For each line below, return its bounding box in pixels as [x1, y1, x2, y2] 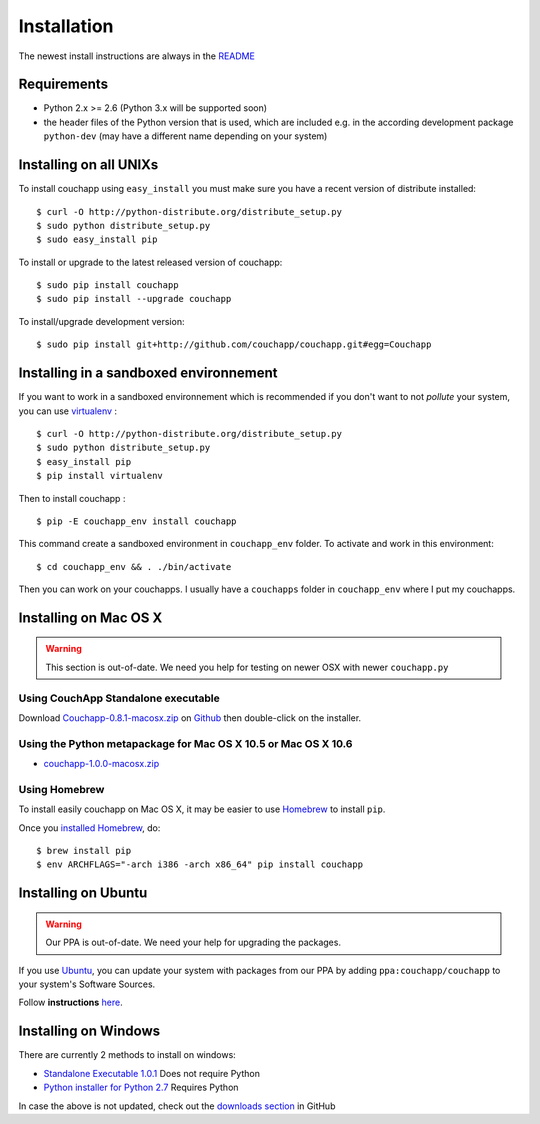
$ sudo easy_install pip [36, 234, 158, 245]
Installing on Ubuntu [18, 885, 148, 902]
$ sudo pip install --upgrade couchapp [36, 293, 232, 305]
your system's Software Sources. [18, 978, 156, 990]
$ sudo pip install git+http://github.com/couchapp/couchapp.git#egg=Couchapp [36, 339, 432, 350]
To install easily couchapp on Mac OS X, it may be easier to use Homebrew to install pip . [18, 803, 386, 815]
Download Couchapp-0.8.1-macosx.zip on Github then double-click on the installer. [18, 712, 362, 724]
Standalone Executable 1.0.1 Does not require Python [43, 1067, 260, 1079]
